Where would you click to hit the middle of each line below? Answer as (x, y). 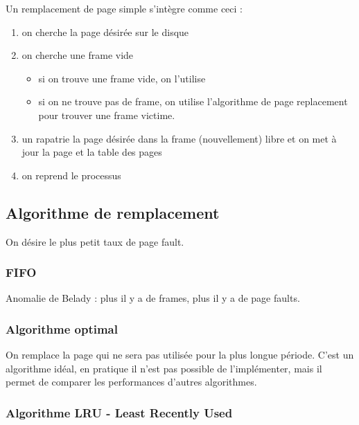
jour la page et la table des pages (92, 152)
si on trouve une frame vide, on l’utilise (122, 78)
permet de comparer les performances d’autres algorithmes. (131, 382)
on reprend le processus (71, 175)
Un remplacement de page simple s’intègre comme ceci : (124, 8)
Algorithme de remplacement (113, 212)
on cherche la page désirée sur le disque (105, 31)
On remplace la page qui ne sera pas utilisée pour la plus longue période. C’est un (180, 355)
